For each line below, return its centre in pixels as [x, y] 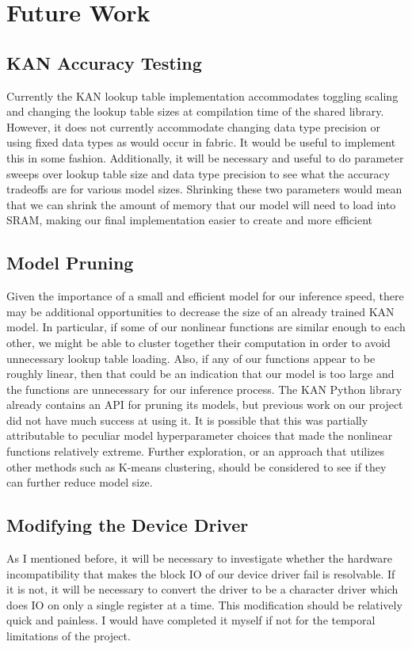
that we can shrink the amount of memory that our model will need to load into [201, 204]
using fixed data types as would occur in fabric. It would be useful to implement [201, 142]
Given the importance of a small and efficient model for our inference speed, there [205, 296]
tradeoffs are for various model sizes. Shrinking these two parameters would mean [204, 189]
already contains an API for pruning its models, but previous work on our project [205, 405]
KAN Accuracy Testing [104, 62]
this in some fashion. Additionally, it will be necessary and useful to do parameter [205, 157]
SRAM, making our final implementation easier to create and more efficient [190, 220]
